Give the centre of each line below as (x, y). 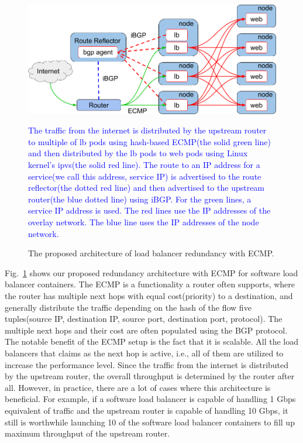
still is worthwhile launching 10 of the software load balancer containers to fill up (150, 422)
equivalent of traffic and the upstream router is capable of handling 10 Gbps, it (147, 410)
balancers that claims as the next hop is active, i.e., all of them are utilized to (144, 353)
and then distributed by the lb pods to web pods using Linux (138, 153)
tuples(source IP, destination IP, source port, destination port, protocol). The (144, 319)
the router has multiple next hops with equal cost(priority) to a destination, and (149, 296)
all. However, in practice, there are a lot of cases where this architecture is (138, 387)
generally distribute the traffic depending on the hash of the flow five (128, 307)
